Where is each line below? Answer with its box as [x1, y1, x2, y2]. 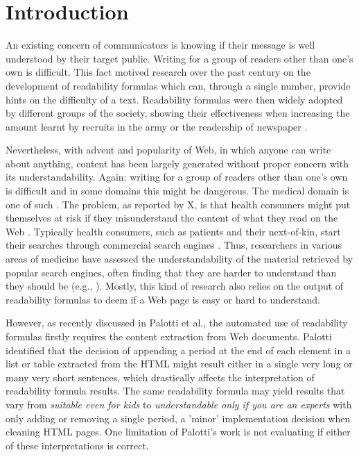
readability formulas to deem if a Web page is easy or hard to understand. [6, 292, 320, 306]
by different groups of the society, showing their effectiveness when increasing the [6, 106, 350, 120]
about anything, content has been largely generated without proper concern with [6, 156, 349, 170]
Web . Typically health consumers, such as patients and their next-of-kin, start [6, 224, 341, 238]
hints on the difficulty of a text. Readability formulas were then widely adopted [6, 92, 343, 106]
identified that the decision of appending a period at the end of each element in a [6, 342, 351, 357]
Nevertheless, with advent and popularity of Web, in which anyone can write [6, 142, 331, 157]
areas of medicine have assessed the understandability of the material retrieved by [6, 251, 353, 266]
